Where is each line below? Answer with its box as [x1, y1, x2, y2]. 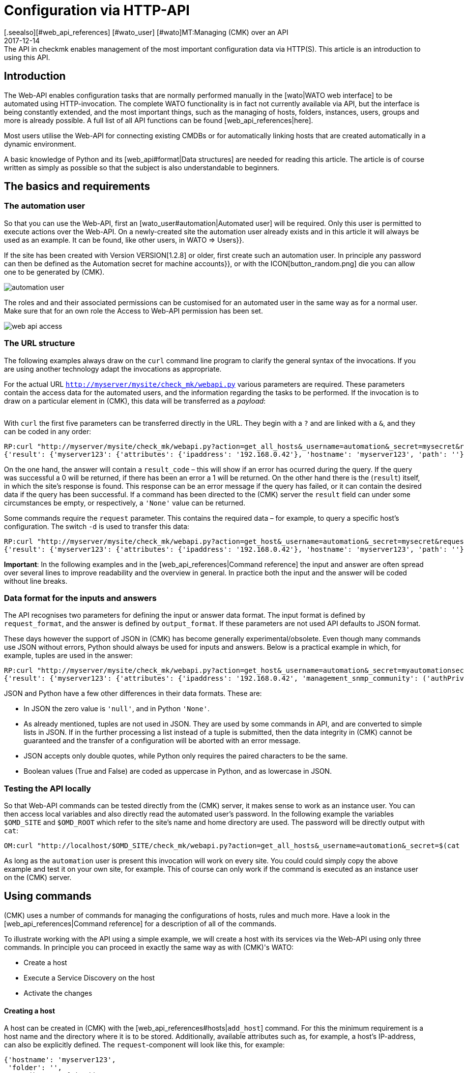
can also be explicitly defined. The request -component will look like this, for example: [4, 1041, 285, 1049]
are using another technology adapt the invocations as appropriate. [4, 364, 222, 373]
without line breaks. [4, 576, 67, 585]
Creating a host [4, 1006, 55, 1015]
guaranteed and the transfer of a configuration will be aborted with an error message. [24, 736, 301, 745]
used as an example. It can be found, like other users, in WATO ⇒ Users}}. [4, 235, 244, 244]
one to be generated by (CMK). [4, 267, 105, 276]
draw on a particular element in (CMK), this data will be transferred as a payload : [4, 396, 266, 405]
